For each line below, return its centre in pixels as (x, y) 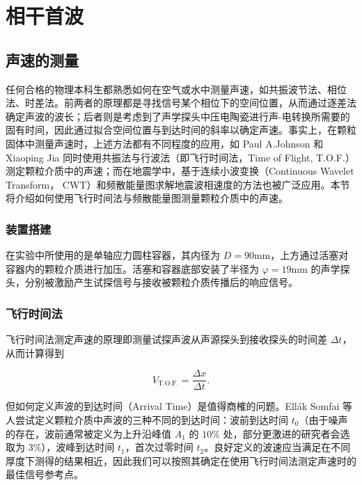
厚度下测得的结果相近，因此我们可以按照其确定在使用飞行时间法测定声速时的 (181, 460)
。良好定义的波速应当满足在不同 (277, 447)
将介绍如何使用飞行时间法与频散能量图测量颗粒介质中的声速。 (147, 198)
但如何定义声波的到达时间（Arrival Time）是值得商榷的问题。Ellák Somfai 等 (179, 406)
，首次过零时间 (159, 447)
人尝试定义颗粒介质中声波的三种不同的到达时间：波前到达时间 (147, 419)
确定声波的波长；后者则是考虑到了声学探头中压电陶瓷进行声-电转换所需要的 (178, 116)
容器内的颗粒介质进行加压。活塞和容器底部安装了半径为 (132, 268)
